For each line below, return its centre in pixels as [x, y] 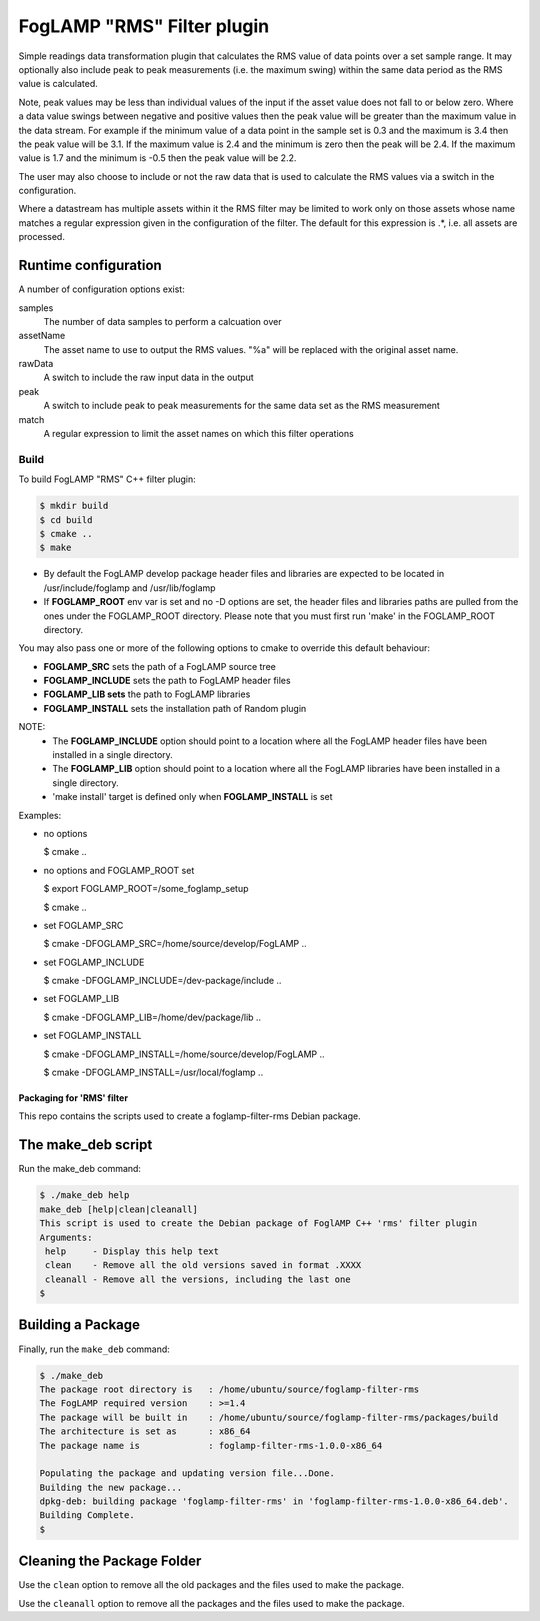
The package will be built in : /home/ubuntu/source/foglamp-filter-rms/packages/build [269, 1417]
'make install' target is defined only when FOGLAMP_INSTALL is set [193, 797]
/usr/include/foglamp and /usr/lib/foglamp [129, 587]
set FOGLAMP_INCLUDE [94, 962]
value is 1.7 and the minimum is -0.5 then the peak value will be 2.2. [157, 158]
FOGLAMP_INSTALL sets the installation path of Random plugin [175, 708]
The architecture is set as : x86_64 [145, 1431]
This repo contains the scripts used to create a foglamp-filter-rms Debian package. [189, 1116]
